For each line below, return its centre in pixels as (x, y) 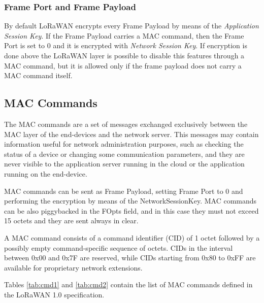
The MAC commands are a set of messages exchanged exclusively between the (126, 124)
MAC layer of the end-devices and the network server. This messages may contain (131, 134)
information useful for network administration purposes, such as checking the (124, 144)
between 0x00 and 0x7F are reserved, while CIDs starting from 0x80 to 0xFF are (130, 258)
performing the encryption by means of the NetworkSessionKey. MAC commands (130, 201)
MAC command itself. (38, 75)
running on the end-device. (46, 173)
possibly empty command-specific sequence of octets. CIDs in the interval (119, 247)
